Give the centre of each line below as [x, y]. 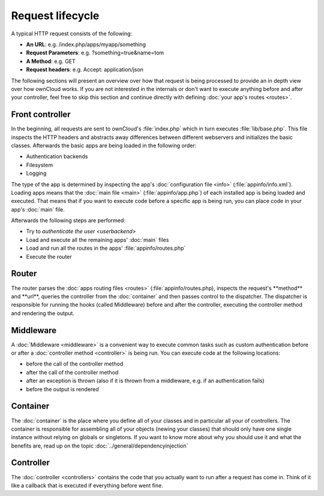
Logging [36, 173]
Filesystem [40, 165]
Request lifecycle [55, 16]
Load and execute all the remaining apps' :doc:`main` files [97, 240]
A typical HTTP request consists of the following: [71, 34]
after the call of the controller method [72, 372]
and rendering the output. [43, 313]
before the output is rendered [62, 389]
